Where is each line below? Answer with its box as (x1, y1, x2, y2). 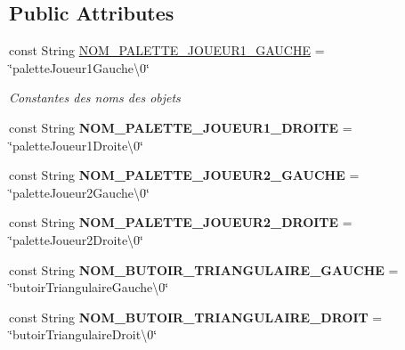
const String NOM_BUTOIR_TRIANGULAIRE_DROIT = (9, 307, 383, 326)
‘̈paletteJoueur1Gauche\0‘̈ (9, 58, 150, 77)
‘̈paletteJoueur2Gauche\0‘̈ (9, 183, 150, 201)
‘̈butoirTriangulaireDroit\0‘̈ (9, 325, 158, 344)
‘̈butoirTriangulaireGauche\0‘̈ (9, 278, 169, 297)
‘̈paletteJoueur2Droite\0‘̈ (9, 230, 143, 248)
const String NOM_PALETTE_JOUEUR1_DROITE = (9, 118, 352, 136)
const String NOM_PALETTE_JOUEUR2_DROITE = (9, 213, 352, 232)
